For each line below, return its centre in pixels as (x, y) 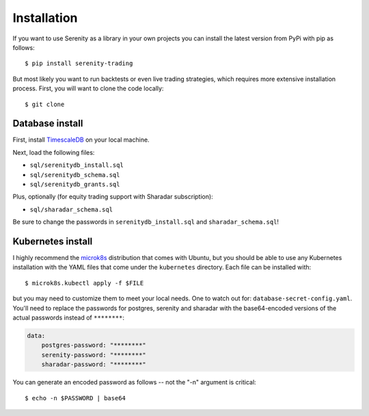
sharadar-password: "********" (94, 365)
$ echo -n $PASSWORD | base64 (76, 398)
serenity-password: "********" (94, 355)
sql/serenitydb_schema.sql (75, 175)
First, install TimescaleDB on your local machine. (81, 140)
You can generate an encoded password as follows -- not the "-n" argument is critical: (134, 382)
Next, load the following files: (54, 152)
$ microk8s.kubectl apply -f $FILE (84, 283)
